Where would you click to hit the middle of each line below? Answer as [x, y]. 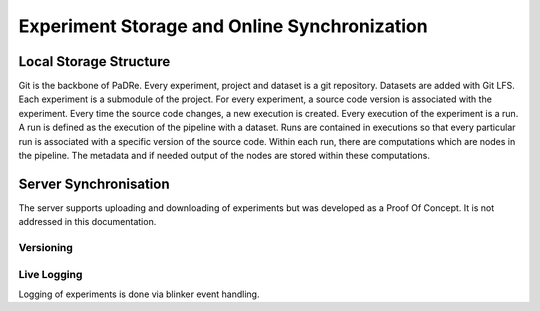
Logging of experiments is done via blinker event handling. [139, 294]
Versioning [46, 248]
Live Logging [50, 274]
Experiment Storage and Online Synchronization [223, 26]
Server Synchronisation [94, 183]
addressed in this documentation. [87, 222]
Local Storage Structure [94, 61]
